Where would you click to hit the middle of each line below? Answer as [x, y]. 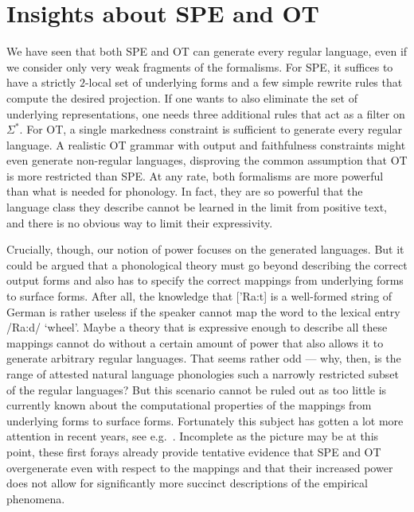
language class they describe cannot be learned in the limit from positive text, [197, 207]
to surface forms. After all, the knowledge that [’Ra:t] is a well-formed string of [199, 296]
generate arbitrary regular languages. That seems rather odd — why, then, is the [204, 358]
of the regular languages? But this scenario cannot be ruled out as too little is [197, 389]
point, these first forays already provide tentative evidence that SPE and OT [194, 451]
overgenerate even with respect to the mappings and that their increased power [200, 467]
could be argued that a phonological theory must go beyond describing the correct [207, 264]
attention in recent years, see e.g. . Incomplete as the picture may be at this [193, 436]
